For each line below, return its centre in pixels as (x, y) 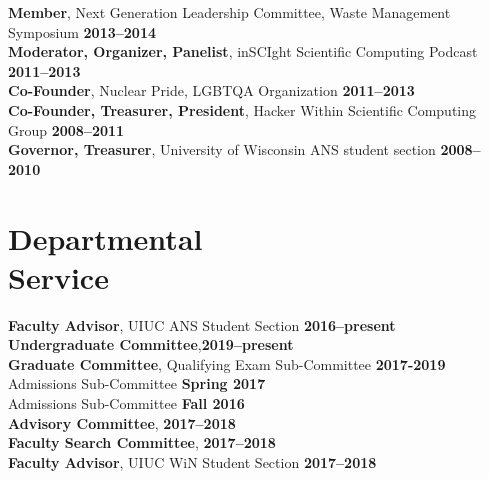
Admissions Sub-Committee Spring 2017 (137, 383)
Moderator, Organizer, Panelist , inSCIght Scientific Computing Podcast (243, 51)
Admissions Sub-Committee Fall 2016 (126, 403)
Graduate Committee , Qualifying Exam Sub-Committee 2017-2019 (227, 363)
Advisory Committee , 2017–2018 (122, 422)
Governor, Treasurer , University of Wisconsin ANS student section (222, 149)
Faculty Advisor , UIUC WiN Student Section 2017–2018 (192, 461)
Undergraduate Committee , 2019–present (151, 344)
